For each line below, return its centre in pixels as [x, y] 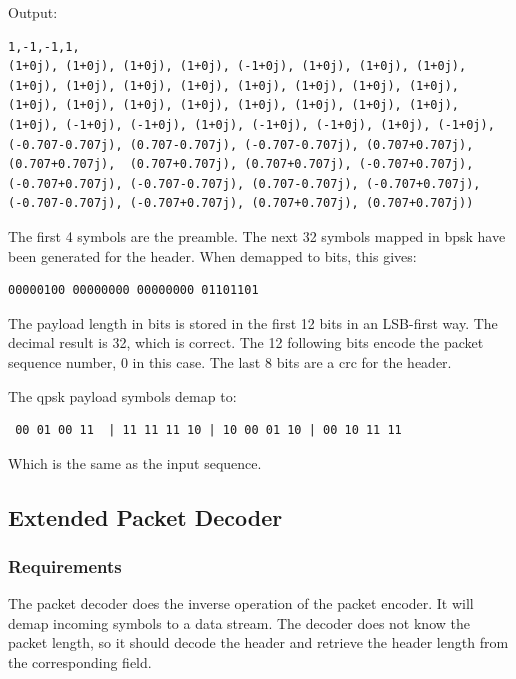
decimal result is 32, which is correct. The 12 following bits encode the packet [246, 342]
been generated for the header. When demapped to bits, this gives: [212, 255]
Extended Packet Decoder [145, 516]
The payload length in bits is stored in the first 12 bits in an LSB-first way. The [253, 322]
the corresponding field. [80, 662]
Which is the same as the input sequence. [135, 462]
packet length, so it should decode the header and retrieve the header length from [258, 642]
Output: [33, 12]
